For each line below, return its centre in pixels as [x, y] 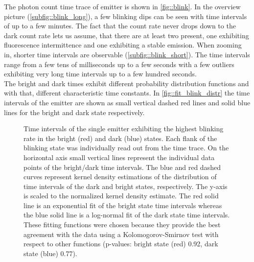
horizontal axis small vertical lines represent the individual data [119, 157]
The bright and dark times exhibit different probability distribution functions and [127, 83]
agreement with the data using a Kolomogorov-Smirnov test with [121, 234]
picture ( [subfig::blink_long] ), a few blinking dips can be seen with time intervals [126, 16]
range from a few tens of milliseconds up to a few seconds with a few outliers [119, 64]
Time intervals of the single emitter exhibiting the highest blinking [124, 129]
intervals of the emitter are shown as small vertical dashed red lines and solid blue [127, 102]
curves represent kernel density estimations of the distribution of [120, 177]
